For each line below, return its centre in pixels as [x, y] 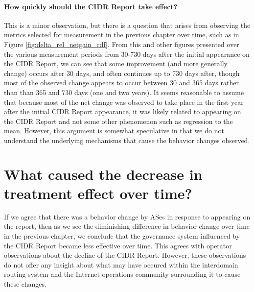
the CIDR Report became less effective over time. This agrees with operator [118, 245]
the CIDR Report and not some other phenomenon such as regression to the [118, 121]
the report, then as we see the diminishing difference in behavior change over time [127, 226]
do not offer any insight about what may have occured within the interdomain [121, 264]
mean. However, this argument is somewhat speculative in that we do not [114, 131]
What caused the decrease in [103, 174]
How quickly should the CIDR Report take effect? [91, 6]
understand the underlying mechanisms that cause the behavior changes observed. [127, 140]
